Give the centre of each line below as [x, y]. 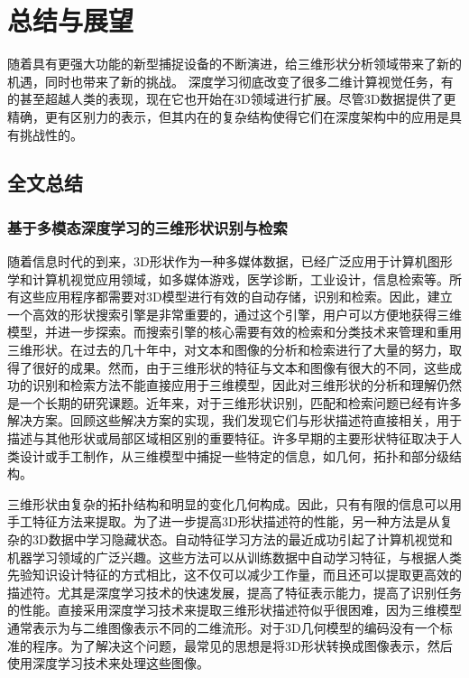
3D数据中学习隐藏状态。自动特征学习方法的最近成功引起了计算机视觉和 [242, 539]
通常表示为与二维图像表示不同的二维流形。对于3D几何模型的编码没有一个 [224, 627]
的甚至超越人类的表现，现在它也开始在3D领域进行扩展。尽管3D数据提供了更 [232, 99]
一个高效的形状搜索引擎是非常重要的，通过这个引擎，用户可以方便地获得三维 [234, 314]
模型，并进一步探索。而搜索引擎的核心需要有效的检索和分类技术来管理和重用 [234, 332]
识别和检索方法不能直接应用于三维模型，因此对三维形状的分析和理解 [234, 385]
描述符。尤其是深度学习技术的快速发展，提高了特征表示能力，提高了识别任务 [234, 592]
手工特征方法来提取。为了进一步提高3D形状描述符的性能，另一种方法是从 [224, 521]
